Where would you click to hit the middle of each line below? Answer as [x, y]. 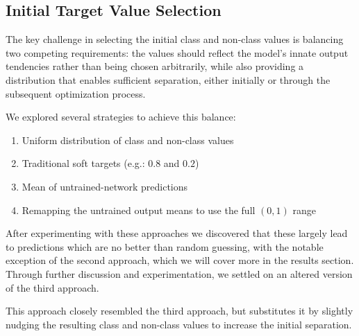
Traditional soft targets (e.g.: [83, 163]
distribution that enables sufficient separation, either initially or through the [168, 79]
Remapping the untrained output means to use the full [139, 210]
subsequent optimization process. [76, 93]
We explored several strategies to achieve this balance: [121, 117]
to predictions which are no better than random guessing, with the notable [165, 246]
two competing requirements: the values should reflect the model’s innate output [177, 52]
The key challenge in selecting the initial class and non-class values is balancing [175, 39]
